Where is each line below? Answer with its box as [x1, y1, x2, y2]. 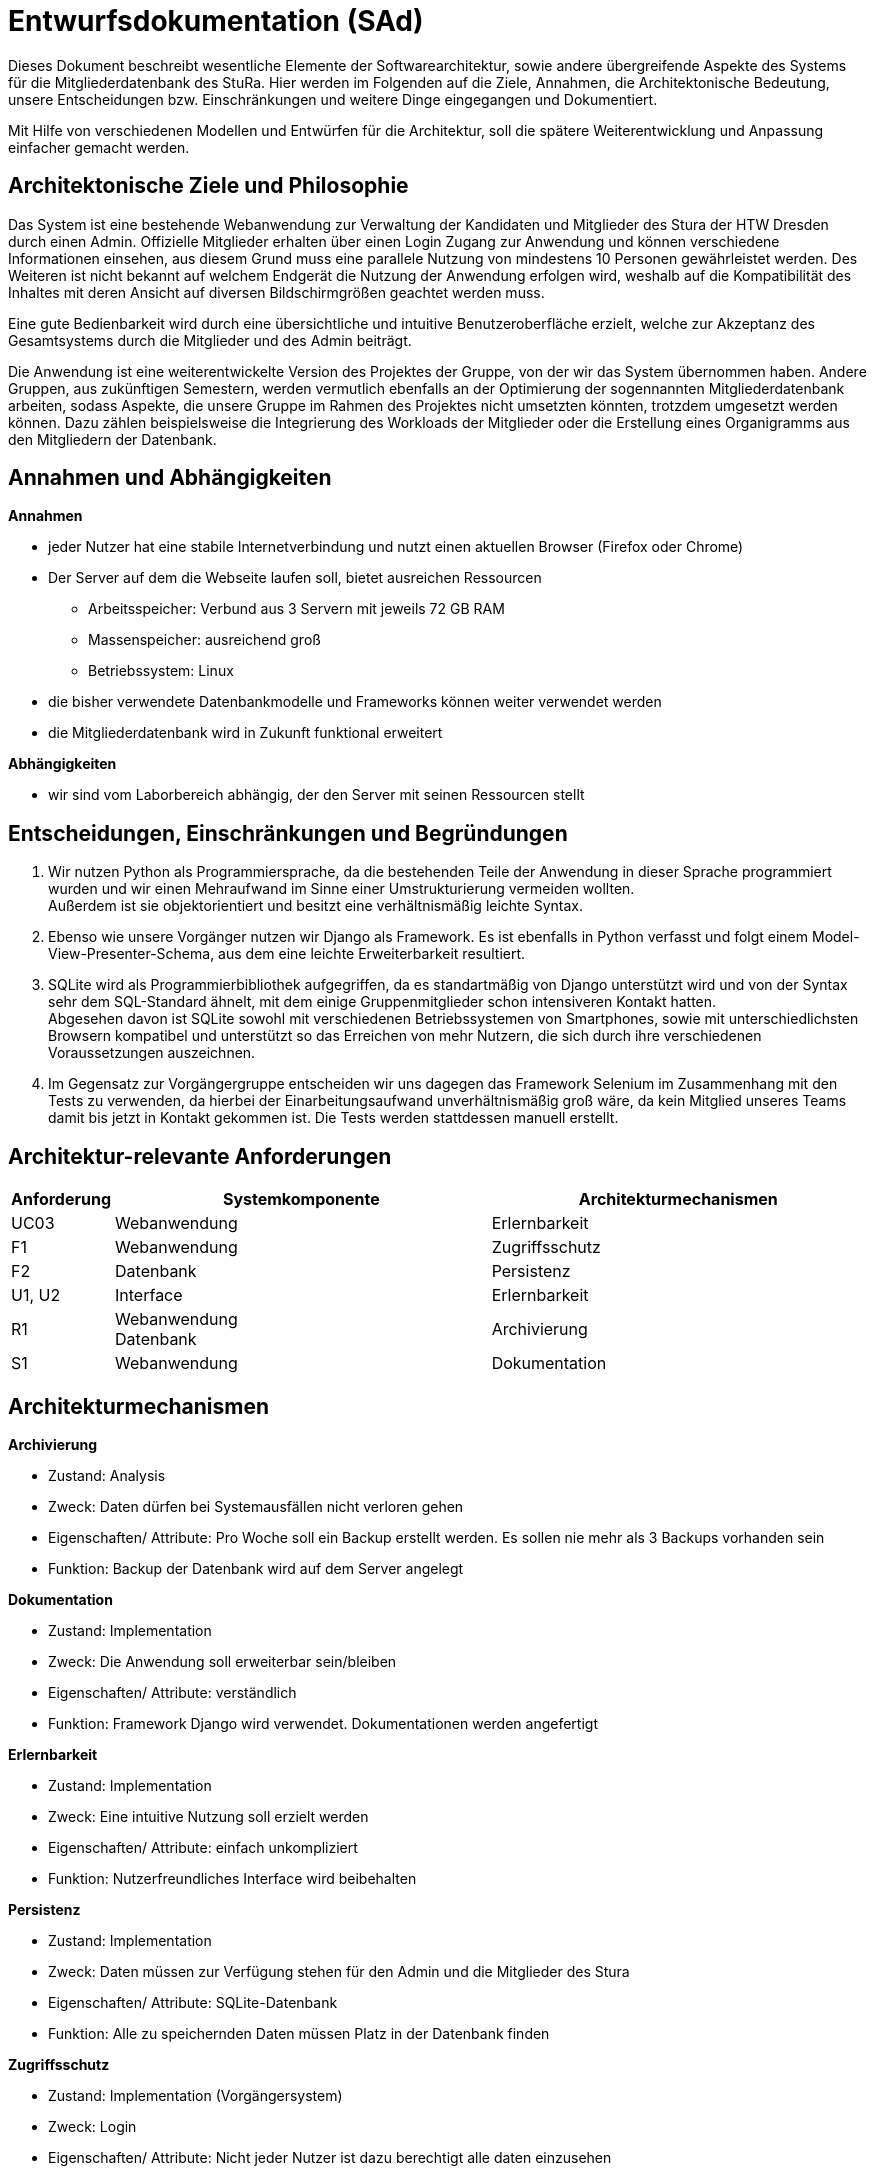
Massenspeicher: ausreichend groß [88, 631, 321, 649]
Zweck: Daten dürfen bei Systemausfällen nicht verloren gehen [48, 1497, 464, 1515]
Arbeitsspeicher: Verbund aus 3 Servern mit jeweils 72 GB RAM [88, 600, 505, 618]
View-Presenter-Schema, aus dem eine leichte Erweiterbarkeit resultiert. [48, 945, 526, 963]
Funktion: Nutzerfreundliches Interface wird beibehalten [48, 1869, 417, 1887]
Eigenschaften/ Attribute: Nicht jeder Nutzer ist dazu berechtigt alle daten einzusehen [48, 2148, 612, 2166]
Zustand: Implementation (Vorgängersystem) [48, 2086, 343, 2104]
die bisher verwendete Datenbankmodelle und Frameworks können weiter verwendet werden [48, 693, 662, 711]
